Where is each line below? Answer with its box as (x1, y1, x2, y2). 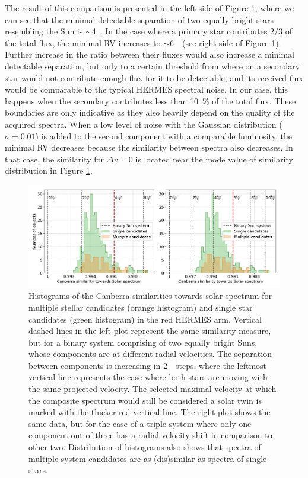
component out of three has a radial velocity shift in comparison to (28, 429, 272, 441)
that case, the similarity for (5, 152, 104, 165)
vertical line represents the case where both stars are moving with (28, 371, 268, 383)
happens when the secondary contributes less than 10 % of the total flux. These (5, 94, 296, 107)
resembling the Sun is (5, 25, 83, 37)
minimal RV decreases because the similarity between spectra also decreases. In (5, 141, 293, 154)
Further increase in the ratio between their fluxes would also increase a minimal (5, 48, 294, 60)
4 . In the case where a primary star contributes (91, 25, 268, 37)
